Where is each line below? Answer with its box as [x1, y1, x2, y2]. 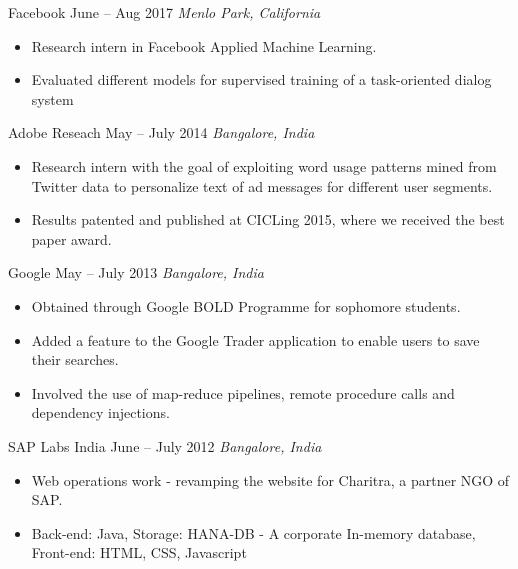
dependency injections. [31, 402, 170, 423]
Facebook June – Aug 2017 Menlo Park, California [8, 2, 321, 22]
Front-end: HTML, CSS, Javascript [31, 542, 247, 563]
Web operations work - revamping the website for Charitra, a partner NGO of [31, 469, 510, 490]
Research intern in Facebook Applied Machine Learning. [31, 35, 377, 56]
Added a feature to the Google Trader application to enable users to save [31, 329, 480, 350]
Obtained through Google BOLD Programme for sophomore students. [31, 295, 461, 316]
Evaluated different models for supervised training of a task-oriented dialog [31, 69, 492, 90]
